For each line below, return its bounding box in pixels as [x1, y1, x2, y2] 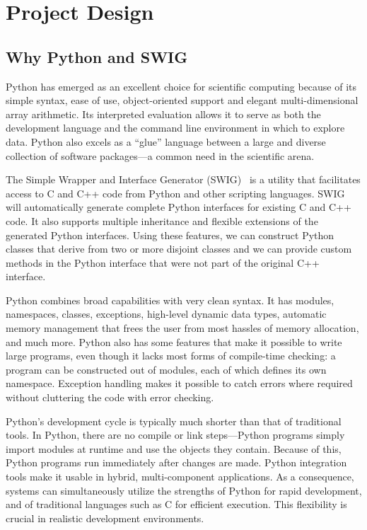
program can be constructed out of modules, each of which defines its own [6, 362, 327, 376]
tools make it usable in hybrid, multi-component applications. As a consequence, [6, 469, 354, 484]
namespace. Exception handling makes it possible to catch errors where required [6, 376, 353, 391]
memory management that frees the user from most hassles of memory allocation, [6, 321, 359, 335]
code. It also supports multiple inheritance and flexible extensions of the [6, 213, 318, 228]
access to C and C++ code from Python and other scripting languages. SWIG [6, 185, 345, 200]
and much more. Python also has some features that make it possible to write [6, 334, 342, 349]
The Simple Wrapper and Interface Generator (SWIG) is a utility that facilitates [6, 172, 361, 187]
